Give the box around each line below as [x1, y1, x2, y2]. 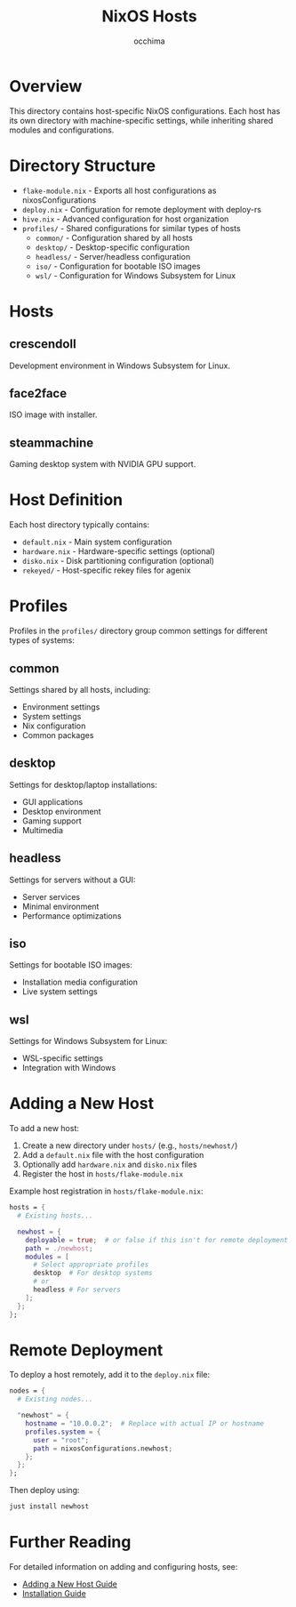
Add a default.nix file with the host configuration [21, 1150, 204, 1161]
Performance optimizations [21, 910, 122, 921]
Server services [21, 891, 81, 902]
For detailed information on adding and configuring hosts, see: [9, 1562, 238, 1571]
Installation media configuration [21, 976, 139, 988]
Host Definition [9, 490, 123, 510]
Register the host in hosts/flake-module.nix [21, 1169, 184, 1179]
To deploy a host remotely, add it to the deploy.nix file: [9, 1370, 211, 1380]
